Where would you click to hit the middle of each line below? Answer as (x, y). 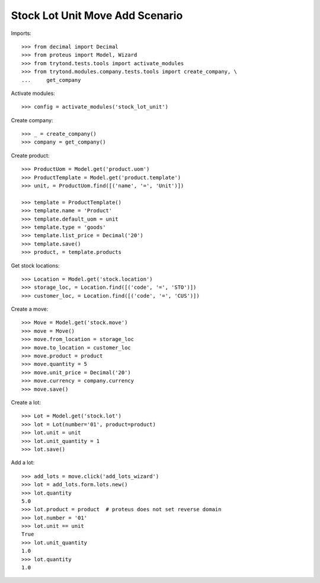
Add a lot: (23, 463)
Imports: (21, 33)
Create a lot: (26, 402)
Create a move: (30, 309)
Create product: (30, 155)
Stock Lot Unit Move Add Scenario (97, 15)
